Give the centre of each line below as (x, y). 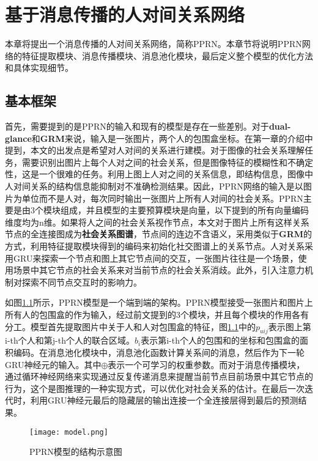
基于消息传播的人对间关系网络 (125, 14)
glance (18, 138)
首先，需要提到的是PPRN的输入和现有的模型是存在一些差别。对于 (137, 126)
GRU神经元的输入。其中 (53, 364)
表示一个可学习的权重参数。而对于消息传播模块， (206, 364)
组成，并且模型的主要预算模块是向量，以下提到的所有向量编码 (184, 210)
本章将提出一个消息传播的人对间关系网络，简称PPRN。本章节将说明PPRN (153, 44)
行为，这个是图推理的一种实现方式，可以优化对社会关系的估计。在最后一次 (155, 388)
